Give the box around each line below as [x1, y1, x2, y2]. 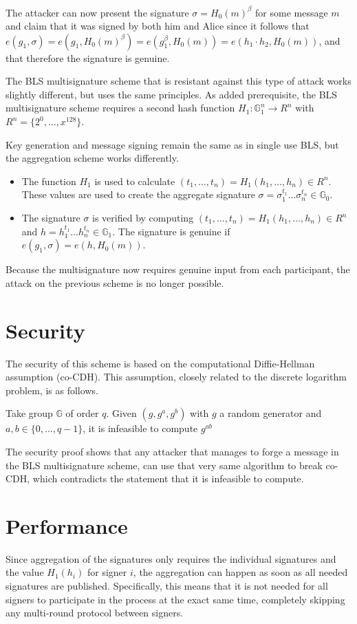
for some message [255, 5, 328, 19]
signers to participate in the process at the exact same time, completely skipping [6, 592, 345, 606]
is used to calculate [94, 173, 175, 188]
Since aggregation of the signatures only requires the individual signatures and [6, 551, 336, 566]
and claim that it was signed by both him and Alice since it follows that [6, 19, 310, 33]
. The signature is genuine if [112, 224, 230, 238]
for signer [87, 565, 127, 579]
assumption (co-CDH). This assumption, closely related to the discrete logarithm [6, 369, 347, 384]
